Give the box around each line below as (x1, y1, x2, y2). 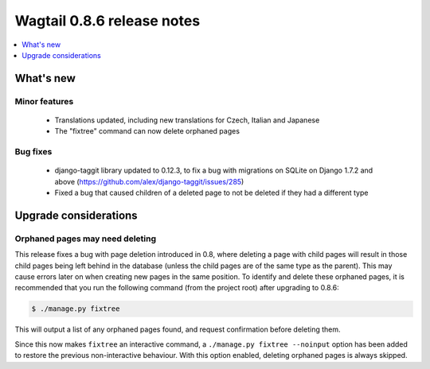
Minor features (14, 95, 74, 107)
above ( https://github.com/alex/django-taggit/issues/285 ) (54, 177, 244, 186)
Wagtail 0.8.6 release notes (14, 12, 201, 29)
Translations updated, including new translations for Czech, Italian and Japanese (54, 115, 320, 125)
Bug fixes (14, 146, 53, 157)
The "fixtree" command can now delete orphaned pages (54, 126, 240, 136)
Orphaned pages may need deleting (14, 233, 157, 244)
